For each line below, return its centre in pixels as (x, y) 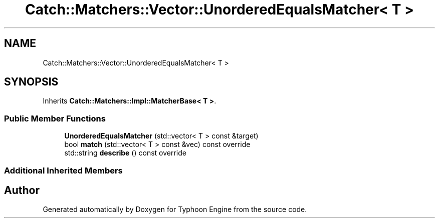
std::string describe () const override (125, 153)
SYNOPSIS (31, 82)
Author (22, 190)
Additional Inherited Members (63, 170)
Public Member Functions (55, 118)
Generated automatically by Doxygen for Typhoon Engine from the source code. (175, 209)
